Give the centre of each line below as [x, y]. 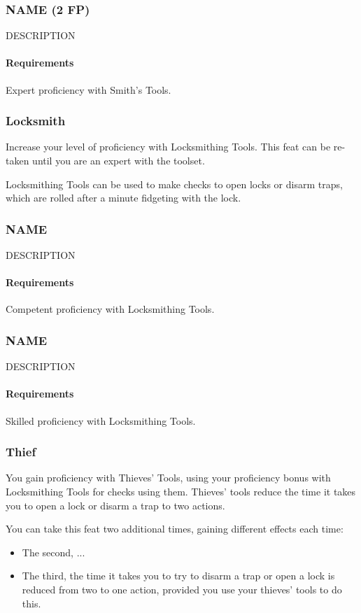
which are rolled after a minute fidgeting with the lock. [123, 198]
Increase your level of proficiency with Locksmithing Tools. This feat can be [168, 147]
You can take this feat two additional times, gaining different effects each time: [175, 529]
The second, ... [54, 552]
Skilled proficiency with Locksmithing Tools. [101, 420]
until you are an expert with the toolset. [119, 161]
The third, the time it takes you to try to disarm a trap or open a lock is [178, 576]
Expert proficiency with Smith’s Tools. [89, 89]
